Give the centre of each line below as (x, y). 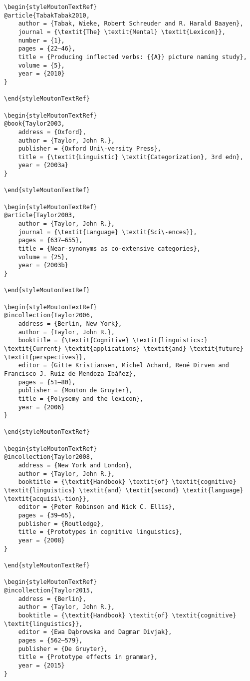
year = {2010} (41, 74)
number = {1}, (41, 40)
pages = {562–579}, (50, 640)
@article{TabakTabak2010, (47, 15)
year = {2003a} (43, 165)
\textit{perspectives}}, (45, 357)
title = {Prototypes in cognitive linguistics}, (100, 532)
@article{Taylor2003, (40, 215)
